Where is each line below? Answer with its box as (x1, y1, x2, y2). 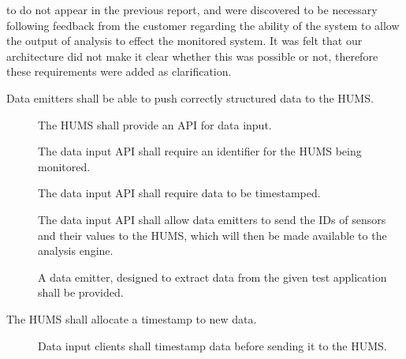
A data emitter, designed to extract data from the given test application (38, 268, 387, 285)
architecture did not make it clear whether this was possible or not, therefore (6, 47, 378, 64)
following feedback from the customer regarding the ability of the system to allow (6, 17, 400, 33)
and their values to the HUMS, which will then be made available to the (38, 226, 387, 243)
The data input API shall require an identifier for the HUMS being (38, 143, 362, 159)
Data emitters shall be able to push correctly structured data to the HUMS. (6, 89, 374, 106)
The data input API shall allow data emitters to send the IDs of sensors (38, 211, 386, 227)
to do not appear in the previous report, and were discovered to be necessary (6, 2, 378, 17)
